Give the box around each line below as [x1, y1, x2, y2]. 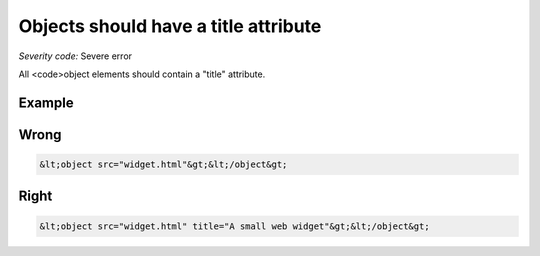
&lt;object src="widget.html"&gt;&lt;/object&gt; [39, 158, 288, 170]
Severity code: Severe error [18, 50, 133, 62]
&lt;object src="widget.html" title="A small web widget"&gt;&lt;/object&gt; [39, 220, 430, 232]
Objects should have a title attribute [18, 15, 322, 37]
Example [18, 94, 74, 111]
